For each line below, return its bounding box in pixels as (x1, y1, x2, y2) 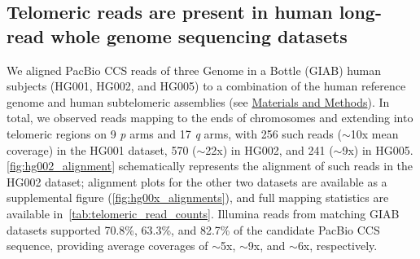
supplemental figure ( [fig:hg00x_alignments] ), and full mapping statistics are (7, 189, 389, 206)
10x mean (350, 125, 399, 142)
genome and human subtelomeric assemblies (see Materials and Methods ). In (7, 93, 390, 110)
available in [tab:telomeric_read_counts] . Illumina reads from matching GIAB (7, 204, 400, 222)
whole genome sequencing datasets (50, 23, 348, 48)
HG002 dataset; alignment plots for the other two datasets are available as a (7, 173, 387, 190)
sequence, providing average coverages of (7, 237, 208, 254)
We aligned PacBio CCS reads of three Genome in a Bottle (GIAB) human (7, 61, 381, 78)
